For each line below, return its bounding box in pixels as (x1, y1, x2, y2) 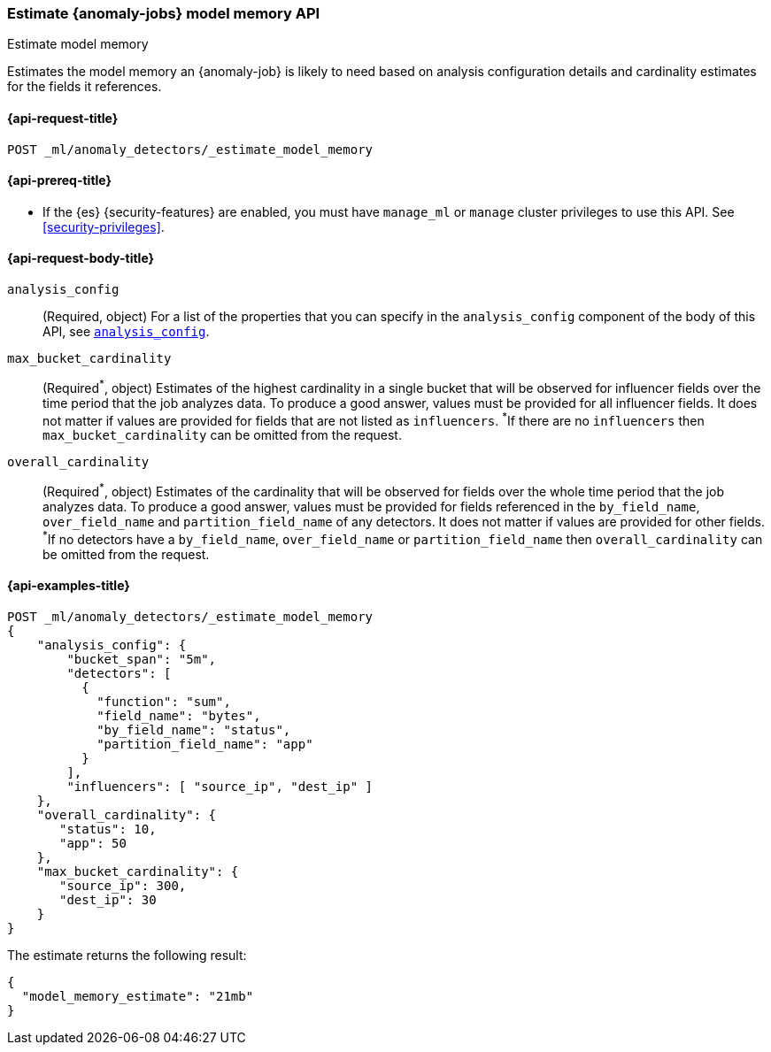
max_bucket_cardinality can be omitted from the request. (42, 427, 402, 443)
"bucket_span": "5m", (66, 651, 217, 666)
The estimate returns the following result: (7, 947, 247, 963)
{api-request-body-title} (7, 250, 155, 266)
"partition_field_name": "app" (96, 736, 313, 751)
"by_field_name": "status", (96, 722, 291, 737)
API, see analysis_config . (42, 324, 210, 340)
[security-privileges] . (42, 219, 165, 234)
